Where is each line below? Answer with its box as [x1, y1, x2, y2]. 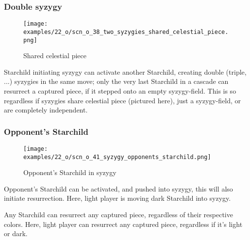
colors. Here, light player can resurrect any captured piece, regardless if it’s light [4, 219, 243, 229]
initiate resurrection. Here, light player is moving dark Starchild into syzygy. [4, 193, 231, 203]
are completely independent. [4, 105, 88, 115]
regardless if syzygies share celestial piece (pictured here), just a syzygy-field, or [4, 95, 241, 105]
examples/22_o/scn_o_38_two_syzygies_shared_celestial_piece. [23, 28, 229, 35]
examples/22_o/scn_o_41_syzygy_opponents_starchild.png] [23, 153, 211, 160]
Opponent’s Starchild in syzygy [23, 167, 117, 177]
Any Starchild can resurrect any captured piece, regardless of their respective [4, 209, 233, 220]
